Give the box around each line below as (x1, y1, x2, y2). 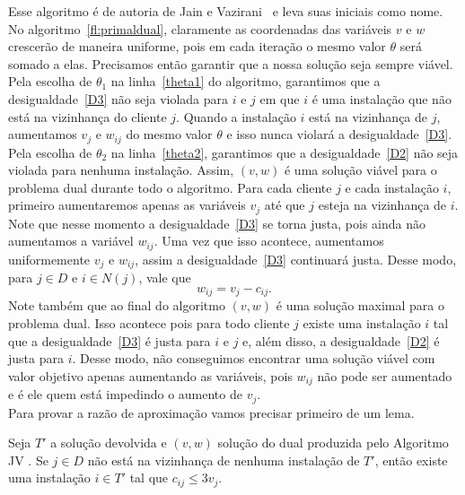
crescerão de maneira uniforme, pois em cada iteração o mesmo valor (8, 37, 386, 56)
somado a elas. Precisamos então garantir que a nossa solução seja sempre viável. (8, 54, 453, 73)
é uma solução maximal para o (276, 296, 444, 315)
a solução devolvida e (50, 433, 167, 452)
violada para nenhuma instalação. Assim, (8, 161, 234, 179)
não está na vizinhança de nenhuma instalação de (87, 450, 360, 469)
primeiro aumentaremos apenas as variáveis (8, 195, 246, 214)
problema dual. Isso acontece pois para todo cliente (8, 313, 290, 332)
